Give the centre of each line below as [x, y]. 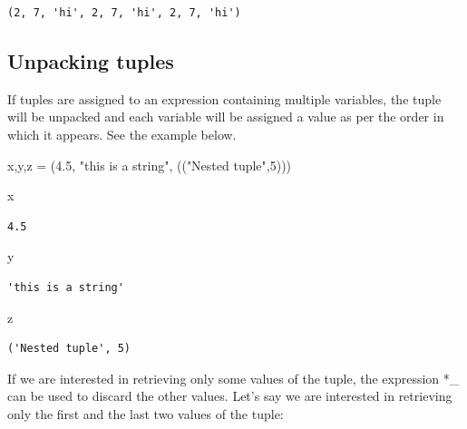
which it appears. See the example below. [122, 134]
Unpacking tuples [91, 60]
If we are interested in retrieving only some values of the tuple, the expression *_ [233, 378]
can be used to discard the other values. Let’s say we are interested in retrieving [230, 396]
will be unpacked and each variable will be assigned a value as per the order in [226, 117]
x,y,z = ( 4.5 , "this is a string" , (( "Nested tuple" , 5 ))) [150, 165]
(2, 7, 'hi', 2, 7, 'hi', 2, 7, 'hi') [124, 13]
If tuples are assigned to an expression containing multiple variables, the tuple [224, 98]
